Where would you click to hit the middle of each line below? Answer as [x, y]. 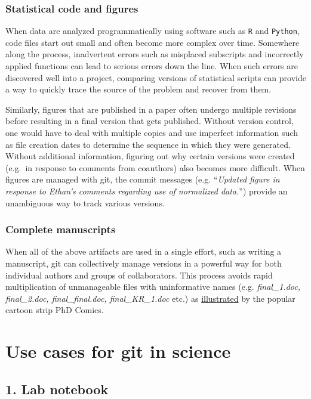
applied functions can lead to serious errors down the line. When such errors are [152, 66]
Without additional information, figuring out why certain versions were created [150, 156]
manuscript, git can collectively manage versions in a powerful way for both [144, 263]
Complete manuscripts [61, 229]
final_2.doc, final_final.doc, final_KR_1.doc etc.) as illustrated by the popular [150, 298]
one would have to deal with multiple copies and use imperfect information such [152, 133]
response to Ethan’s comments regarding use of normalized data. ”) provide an [147, 191]
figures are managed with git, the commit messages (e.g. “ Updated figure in [143, 179]
